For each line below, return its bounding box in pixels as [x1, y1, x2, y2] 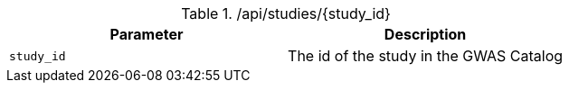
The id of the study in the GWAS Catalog [288, 47, 564, 65]
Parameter [109, 25, 184, 43]
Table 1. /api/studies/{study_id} [181, 4, 391, 22]
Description [384, 25, 467, 43]
